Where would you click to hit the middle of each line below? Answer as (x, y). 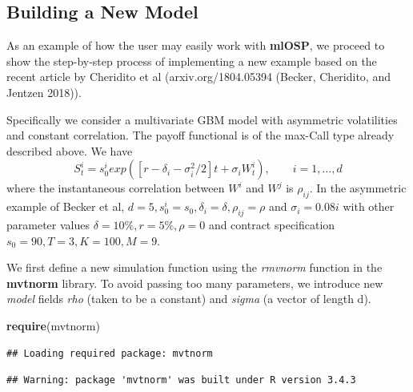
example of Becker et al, (66, 206)
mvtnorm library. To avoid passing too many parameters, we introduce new (195, 283)
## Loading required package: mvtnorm (110, 353)
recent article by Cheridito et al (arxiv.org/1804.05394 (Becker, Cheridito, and (198, 77)
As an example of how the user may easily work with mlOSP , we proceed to (196, 45)
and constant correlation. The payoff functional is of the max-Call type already (200, 135)
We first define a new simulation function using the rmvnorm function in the (194, 267)
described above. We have (70, 150)
